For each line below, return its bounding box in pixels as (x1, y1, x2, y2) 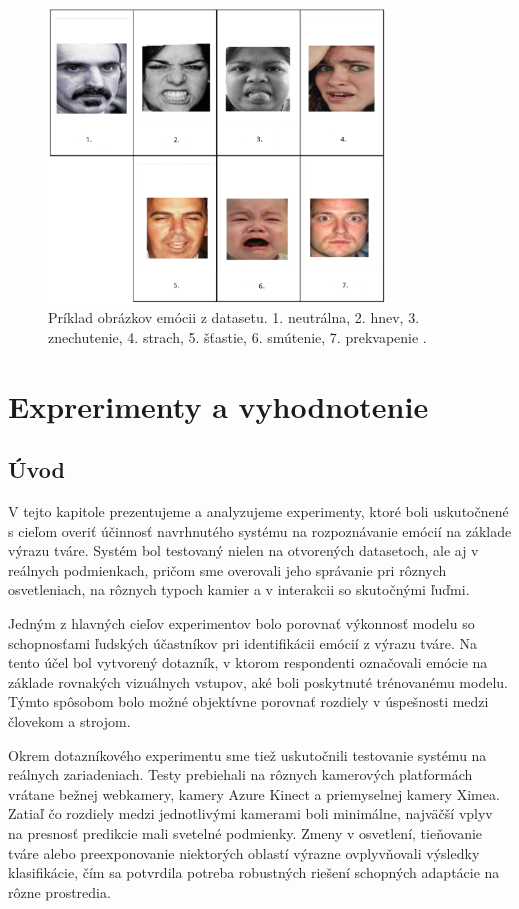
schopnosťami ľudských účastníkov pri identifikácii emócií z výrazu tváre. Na (8, 632, 478, 653)
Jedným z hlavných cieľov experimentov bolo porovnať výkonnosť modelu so (8, 613, 475, 634)
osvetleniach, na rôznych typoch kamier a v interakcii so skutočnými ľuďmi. (8, 579, 470, 600)
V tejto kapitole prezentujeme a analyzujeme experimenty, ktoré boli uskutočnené (8, 501, 509, 522)
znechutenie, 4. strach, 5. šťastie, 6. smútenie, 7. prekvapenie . (48, 326, 427, 347)
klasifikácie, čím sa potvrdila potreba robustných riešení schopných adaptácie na (8, 862, 500, 883)
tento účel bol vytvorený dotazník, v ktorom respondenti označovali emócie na (8, 652, 488, 673)
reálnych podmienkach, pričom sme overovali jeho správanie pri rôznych (8, 559, 447, 580)
